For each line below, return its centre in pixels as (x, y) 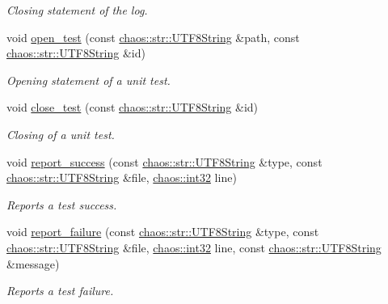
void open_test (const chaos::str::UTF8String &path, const (153, 37)
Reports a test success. (62, 204)
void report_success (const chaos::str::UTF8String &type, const (164, 161)
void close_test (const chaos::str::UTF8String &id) (133, 107)
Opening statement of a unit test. (89, 80)
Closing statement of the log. (77, 10)
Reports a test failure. (60, 291)
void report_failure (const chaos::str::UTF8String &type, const (163, 232)
